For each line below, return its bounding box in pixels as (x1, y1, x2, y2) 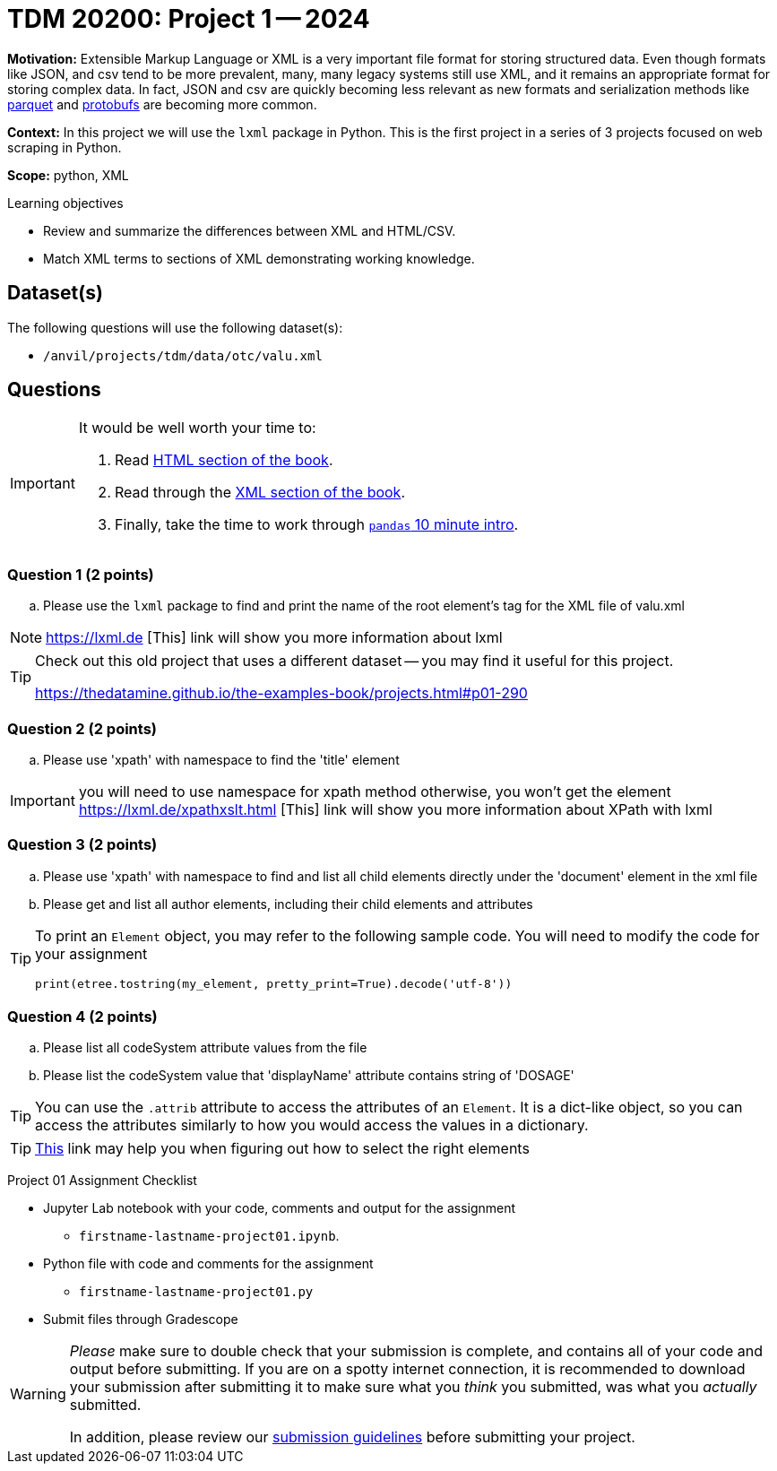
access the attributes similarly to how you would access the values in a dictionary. (35, 1116, 589, 1135)
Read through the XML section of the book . (114, 483, 406, 502)
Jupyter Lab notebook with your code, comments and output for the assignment (43, 1200, 516, 1216)
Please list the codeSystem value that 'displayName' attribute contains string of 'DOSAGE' (43, 1068, 574, 1084)
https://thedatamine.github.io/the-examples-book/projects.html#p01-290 (35, 684, 528, 703)
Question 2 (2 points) (7, 719, 158, 738)
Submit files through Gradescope (43, 1311, 238, 1328)
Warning (10, 1385, 66, 1404)
